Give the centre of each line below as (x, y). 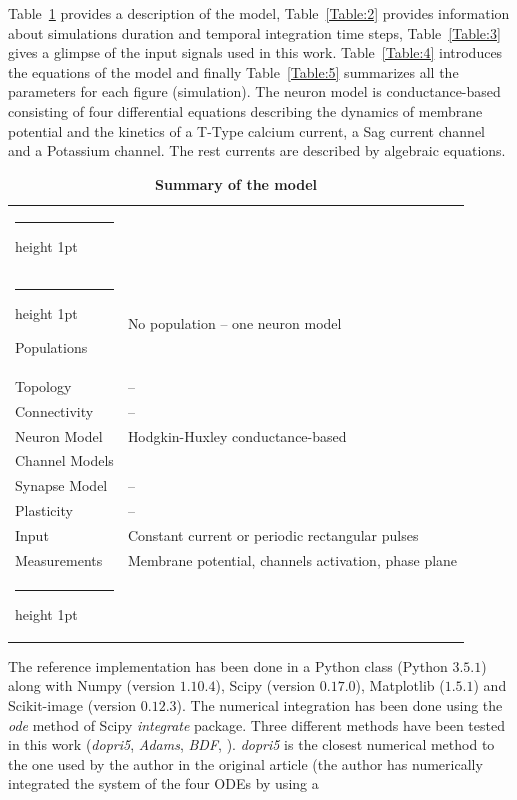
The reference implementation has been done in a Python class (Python (228, 665)
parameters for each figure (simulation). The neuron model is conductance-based (254, 91)
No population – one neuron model (234, 322)
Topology (43, 385)
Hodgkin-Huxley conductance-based (237, 435)
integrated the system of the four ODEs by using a (163, 783)
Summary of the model (236, 183)
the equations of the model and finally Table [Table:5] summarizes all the (233, 71)
